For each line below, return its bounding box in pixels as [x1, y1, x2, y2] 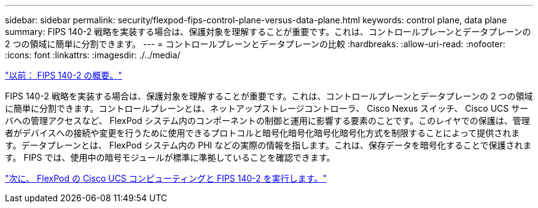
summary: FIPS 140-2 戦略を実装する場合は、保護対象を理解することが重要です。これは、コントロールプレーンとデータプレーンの [5, 26, 531, 37]
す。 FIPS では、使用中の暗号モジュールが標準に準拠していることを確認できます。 [5, 152, 335, 163]
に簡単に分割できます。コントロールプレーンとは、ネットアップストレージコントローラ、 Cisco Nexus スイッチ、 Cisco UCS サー [5, 103, 529, 114]
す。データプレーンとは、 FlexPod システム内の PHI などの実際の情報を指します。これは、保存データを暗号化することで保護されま [5, 140, 532, 150]
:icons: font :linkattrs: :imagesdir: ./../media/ [5, 50, 181, 60]
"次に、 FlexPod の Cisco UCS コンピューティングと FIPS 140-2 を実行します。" [5, 173, 327, 183]
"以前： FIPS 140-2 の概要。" [5, 70, 122, 80]
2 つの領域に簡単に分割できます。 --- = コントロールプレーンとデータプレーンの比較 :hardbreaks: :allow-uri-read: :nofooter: [5, 39, 505, 49]
